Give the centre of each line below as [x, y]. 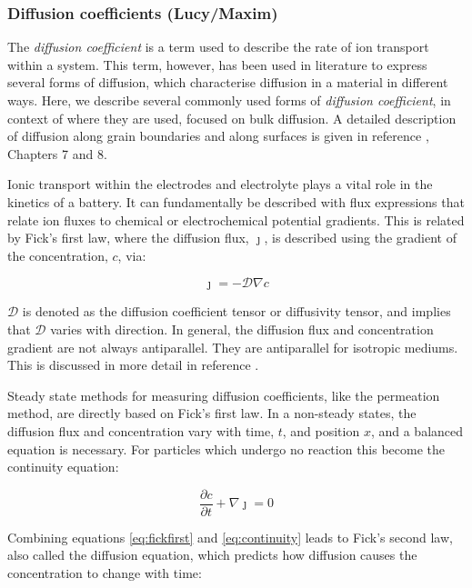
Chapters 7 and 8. [57, 153]
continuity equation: [63, 467]
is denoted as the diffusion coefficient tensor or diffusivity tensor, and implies [236, 311]
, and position [321, 430]
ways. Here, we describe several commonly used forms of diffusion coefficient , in [229, 100]
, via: [132, 255]
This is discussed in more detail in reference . [133, 365]
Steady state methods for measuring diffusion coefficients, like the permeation [224, 395]
